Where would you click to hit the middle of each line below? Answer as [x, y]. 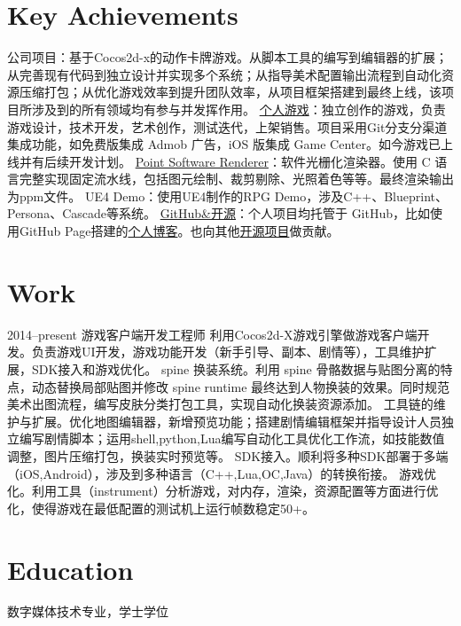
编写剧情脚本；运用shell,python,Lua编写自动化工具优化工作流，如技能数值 [232, 438]
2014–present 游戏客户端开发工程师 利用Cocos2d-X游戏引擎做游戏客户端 [212, 334]
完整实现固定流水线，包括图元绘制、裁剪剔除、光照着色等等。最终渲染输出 [236, 179]
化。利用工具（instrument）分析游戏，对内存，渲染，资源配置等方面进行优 [223, 491]
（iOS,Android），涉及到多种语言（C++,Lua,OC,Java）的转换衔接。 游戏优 [222, 473]
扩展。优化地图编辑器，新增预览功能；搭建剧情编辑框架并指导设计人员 [236, 421]
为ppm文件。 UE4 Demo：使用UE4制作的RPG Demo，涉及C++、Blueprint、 [227, 196]
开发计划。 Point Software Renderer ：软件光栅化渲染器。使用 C [250, 161]
